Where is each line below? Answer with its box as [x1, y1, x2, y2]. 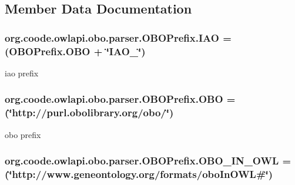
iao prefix [5, 66, 39, 79]
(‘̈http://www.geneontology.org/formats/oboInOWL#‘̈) [5, 167, 273, 181]
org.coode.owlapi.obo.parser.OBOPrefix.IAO [5, 30, 219, 45]
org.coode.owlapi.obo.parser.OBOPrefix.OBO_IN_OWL [5, 153, 279, 168]
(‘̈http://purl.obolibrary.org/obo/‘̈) [5, 105, 174, 120]
